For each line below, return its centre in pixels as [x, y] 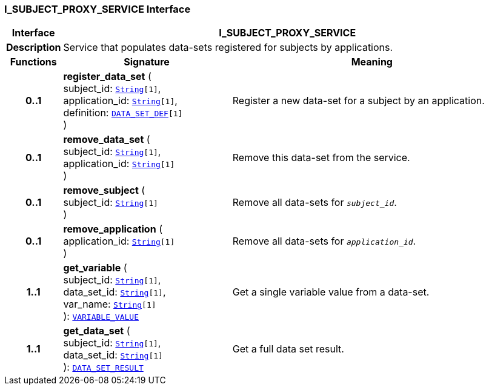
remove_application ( [113, 229]
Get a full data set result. [288, 349]
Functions [33, 62]
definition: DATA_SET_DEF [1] [123, 113]
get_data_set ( [97, 331]
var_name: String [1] [110, 304]
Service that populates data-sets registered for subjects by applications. [228, 48]
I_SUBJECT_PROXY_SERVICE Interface [98, 9]
